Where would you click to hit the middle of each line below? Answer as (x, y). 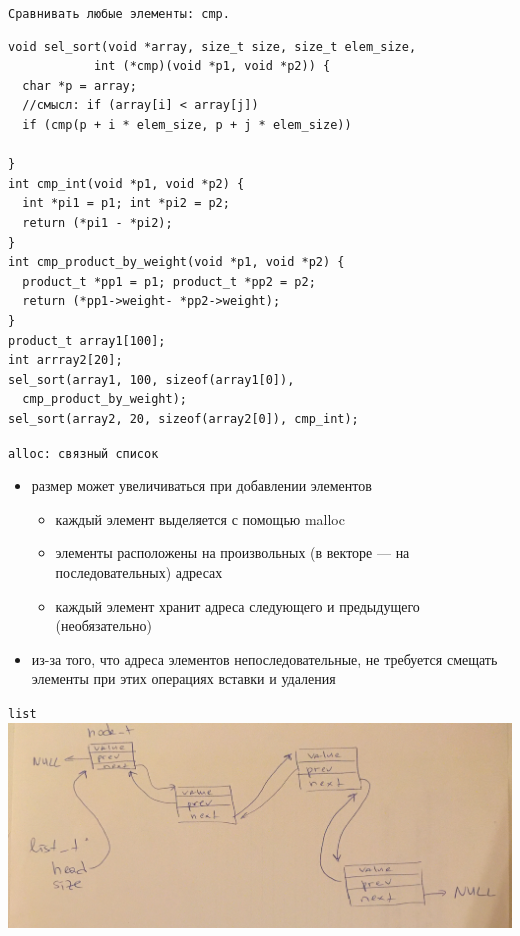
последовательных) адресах (139, 571)
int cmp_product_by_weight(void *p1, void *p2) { (176, 262)
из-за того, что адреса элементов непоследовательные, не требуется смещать (264, 658)
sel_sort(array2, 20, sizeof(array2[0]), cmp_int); (183, 418)
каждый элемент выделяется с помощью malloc (200, 518)
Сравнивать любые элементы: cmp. (119, 14)
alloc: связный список (83, 453)
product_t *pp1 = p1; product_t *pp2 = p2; (169, 281)
